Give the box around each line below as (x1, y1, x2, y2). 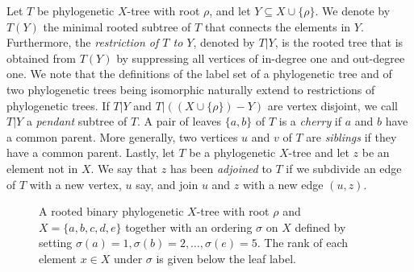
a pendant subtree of (26, 113, 128, 130)
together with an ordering (125, 218, 253, 235)
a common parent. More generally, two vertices (6, 128, 238, 145)
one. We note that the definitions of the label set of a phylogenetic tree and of (6, 65, 392, 82)
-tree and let (288, 144, 349, 161)
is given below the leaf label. (156, 249, 296, 266)
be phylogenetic (36, 2, 115, 19)
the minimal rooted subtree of (43, 18, 191, 35)
